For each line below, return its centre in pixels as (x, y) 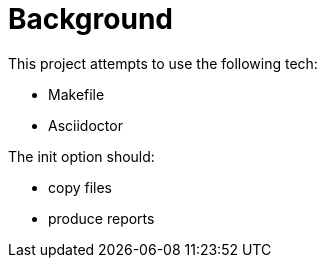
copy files (80, 187)
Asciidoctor (85, 125)
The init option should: (81, 156)
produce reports (101, 218)
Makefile (76, 94)
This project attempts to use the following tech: (163, 63)
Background (90, 19)
